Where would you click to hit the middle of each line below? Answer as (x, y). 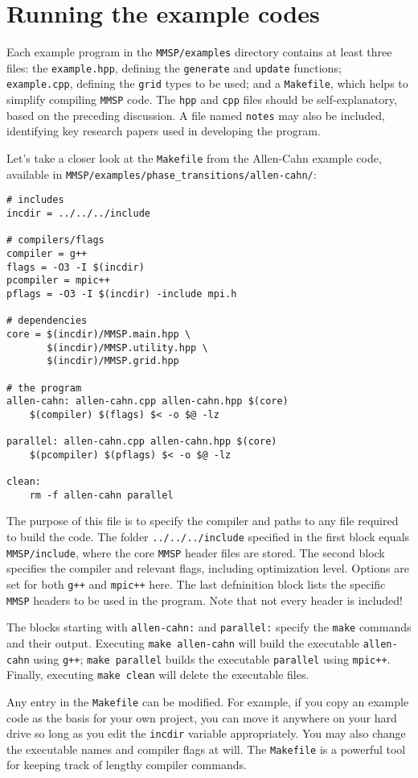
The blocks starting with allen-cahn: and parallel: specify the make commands (209, 627)
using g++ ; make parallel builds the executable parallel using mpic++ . (212, 658)
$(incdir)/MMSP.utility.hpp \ (127, 348)
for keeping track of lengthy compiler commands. (127, 765)
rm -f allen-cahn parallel (101, 495)
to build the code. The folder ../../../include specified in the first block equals (208, 536)
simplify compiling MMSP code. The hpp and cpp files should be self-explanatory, (202, 99)
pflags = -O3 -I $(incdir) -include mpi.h (122, 294)
